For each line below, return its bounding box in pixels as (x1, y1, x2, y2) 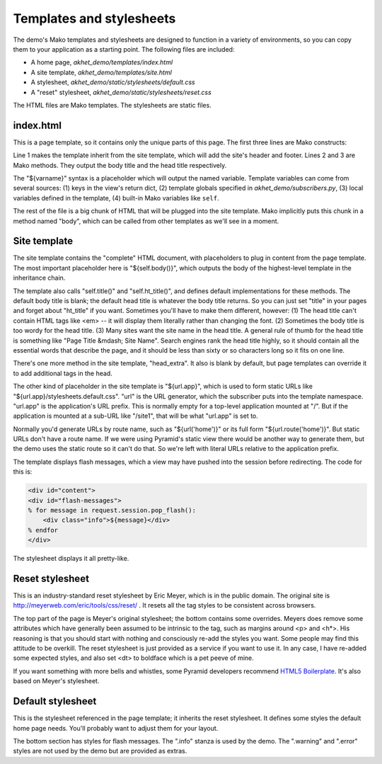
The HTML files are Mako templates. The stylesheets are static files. (13, 101, 212, 109)
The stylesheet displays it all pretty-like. (13, 554, 129, 563)
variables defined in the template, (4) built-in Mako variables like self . (13, 193, 219, 202)
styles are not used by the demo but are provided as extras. (13, 747, 187, 756)
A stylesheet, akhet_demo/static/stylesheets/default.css (30, 78, 195, 86)
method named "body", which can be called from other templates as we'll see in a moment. (13, 217, 279, 225)
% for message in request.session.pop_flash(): (28, 506, 196, 515)
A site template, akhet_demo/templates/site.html (30, 68, 173, 76)
